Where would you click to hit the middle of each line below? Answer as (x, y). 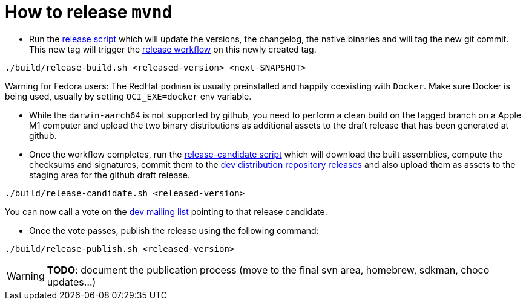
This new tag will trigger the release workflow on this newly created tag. (173, 49)
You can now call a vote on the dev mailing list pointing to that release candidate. (166, 211)
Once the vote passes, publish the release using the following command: (174, 230)
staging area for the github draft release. (110, 175)
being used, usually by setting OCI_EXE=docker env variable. (128, 96)
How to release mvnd (89, 12)
